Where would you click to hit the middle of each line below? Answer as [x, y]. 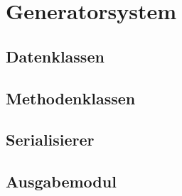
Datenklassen [55, 56]
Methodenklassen [71, 98]
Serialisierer [50, 140]
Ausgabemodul [61, 181]
